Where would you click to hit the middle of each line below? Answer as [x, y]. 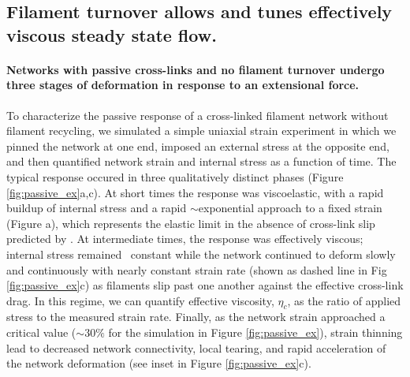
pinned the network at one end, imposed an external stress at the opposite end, [198, 146]
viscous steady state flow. [112, 34]
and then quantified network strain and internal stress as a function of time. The [201, 161]
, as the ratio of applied [344, 300]
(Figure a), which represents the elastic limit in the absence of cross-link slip [191, 223]
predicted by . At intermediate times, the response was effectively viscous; [185, 239]
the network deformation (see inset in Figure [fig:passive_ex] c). [159, 363]
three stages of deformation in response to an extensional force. [183, 85]
